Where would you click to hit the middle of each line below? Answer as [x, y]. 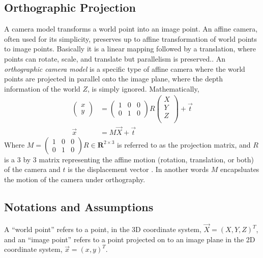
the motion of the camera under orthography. [75, 179]
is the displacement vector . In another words [138, 169]
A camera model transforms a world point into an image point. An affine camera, [131, 29]
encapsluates [240, 169]
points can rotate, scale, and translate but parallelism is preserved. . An [115, 58]
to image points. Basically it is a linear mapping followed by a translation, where [130, 49]
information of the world [42, 88]
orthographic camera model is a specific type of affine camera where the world [125, 68]
